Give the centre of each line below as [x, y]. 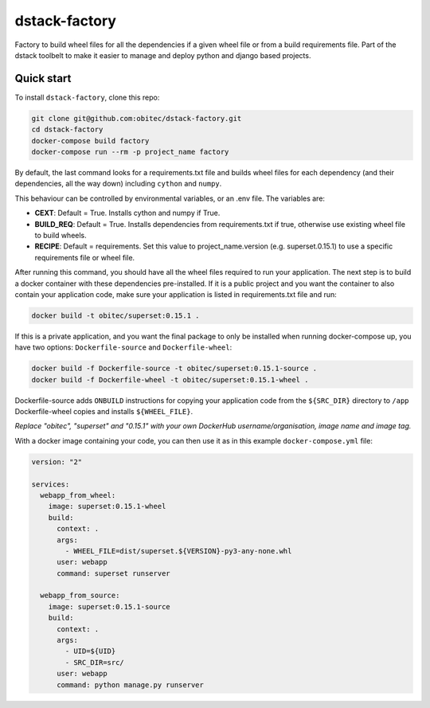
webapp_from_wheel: [78, 495]
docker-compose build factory [90, 141]
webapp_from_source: [80, 596]
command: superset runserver [113, 573]
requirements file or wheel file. [85, 257]
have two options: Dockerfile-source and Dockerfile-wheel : [123, 347]
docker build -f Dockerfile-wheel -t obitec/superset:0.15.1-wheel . [170, 379]
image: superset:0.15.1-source [109, 606]
